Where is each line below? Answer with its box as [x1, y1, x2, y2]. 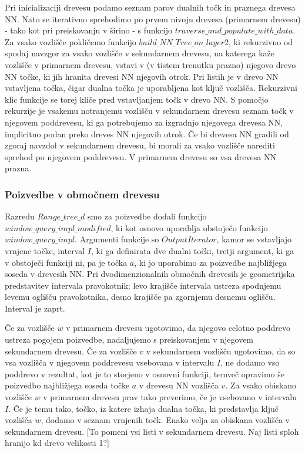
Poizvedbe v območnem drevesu [5, 187, 160, 201]
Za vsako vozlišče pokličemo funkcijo [5, 35, 136, 48]
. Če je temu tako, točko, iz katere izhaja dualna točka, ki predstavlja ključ [8, 402, 279, 414]
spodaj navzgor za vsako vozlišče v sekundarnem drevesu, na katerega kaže [5, 47, 275, 59]
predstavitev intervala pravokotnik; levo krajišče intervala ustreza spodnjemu [5, 279, 281, 291]
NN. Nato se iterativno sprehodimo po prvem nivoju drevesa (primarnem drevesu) [5, 12, 301, 25]
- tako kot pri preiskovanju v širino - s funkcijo [5, 24, 173, 36]
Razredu [5, 210, 35, 222]
